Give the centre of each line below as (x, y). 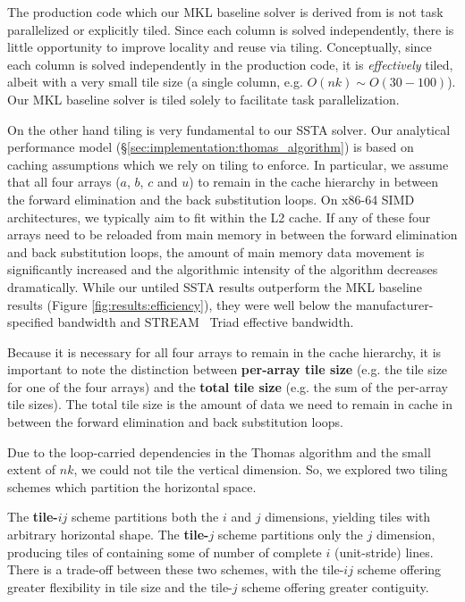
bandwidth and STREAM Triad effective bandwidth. (206, 322)
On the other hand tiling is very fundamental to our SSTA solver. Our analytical (229, 129)
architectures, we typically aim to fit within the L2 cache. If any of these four (219, 217)
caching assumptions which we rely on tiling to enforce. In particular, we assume (228, 164)
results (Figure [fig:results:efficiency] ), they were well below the (180, 304)
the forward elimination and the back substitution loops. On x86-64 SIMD (211, 199)
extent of (32, 469)
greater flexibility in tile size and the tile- (120, 586)
